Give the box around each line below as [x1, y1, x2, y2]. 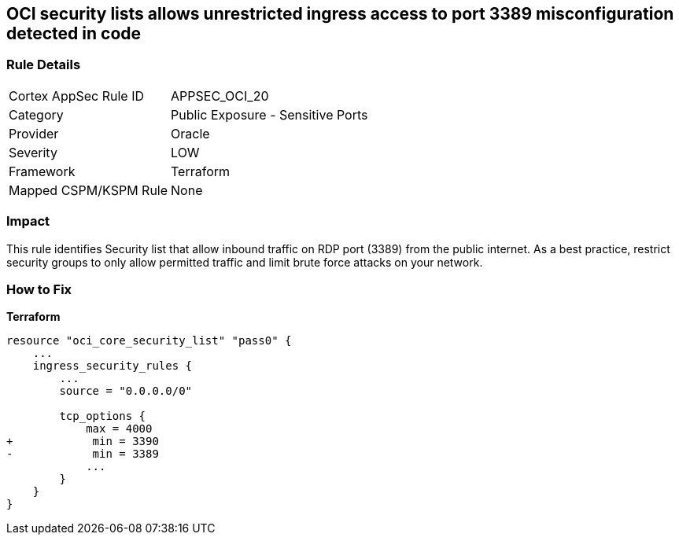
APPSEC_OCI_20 [171, 87, 269, 104]
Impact [6, 213, 50, 230]
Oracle [171, 125, 210, 142]
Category [9, 106, 64, 123]
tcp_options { [59, 410, 146, 423]
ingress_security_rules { [32, 359, 193, 373]
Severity [9, 144, 57, 160]
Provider [9, 125, 59, 142]
